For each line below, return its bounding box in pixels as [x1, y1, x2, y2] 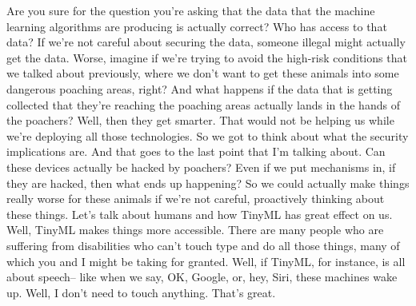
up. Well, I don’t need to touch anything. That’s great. [6, 284, 276, 300]
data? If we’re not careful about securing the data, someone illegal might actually [6, 34, 406, 50]
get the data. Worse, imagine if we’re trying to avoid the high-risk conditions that [6, 49, 407, 66]
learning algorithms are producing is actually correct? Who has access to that [6, 18, 387, 34]
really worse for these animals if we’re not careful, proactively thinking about [6, 190, 385, 207]
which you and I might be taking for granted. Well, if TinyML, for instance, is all [6, 252, 406, 269]
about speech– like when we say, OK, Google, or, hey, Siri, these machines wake [6, 268, 398, 285]
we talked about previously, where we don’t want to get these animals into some [6, 65, 399, 81]
